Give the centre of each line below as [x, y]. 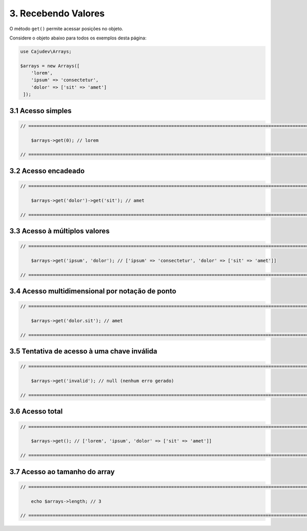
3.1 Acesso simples [40, 111]
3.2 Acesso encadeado [47, 171]
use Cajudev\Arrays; [46, 51]
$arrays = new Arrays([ [50, 66]
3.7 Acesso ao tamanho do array [62, 471]
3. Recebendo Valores [57, 13]
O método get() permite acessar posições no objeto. [66, 29]
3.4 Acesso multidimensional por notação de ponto [93, 291]
